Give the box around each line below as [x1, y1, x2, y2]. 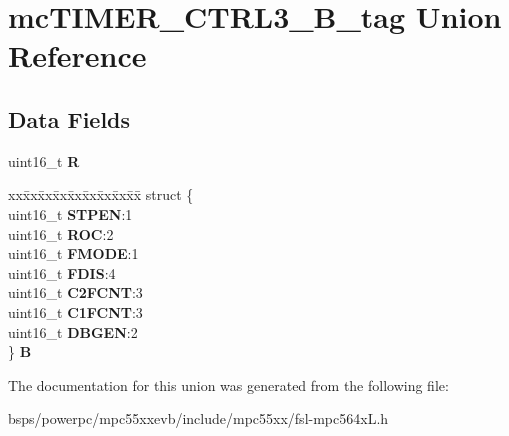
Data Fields [8, 103, 131, 134]
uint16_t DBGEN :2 [8, 321, 138, 342]
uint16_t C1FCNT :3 [8, 301, 143, 322]
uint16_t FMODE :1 [8, 243, 139, 264]
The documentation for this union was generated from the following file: [8, 374, 449, 395]
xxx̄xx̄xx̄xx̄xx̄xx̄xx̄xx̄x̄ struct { [8, 184, 194, 205]
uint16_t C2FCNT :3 [8, 282, 143, 303]
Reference [8, 35, 147, 76]
